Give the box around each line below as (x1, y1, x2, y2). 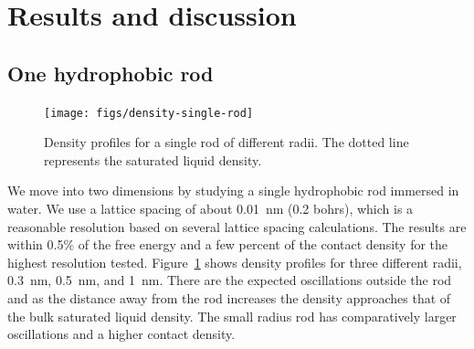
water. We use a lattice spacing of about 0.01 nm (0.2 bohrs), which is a (7, 199, 414, 218)
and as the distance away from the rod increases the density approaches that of (7, 288, 451, 307)
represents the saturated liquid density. (44, 150, 262, 169)
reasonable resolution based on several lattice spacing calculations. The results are (7, 217, 467, 236)
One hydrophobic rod (7, 58, 214, 87)
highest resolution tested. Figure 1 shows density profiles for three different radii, (7, 252, 462, 271)
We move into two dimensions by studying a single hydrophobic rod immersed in (7, 181, 459, 200)
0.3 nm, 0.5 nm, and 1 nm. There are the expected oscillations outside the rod (7, 270, 452, 290)
